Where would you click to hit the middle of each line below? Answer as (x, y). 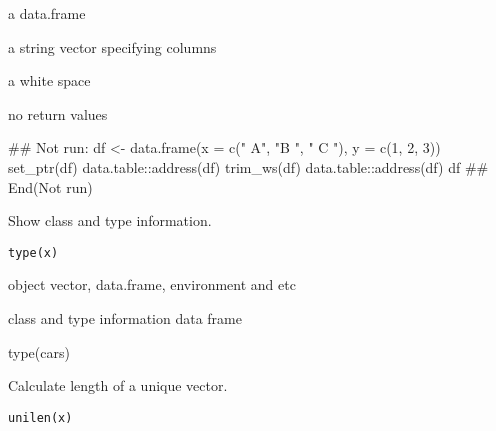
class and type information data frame (125, 318)
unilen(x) (40, 417)
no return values (58, 113)
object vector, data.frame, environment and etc (152, 284)
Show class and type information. (110, 220)
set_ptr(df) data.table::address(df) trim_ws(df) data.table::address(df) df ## (248, 166)
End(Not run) (50, 186)
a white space (49, 80)
